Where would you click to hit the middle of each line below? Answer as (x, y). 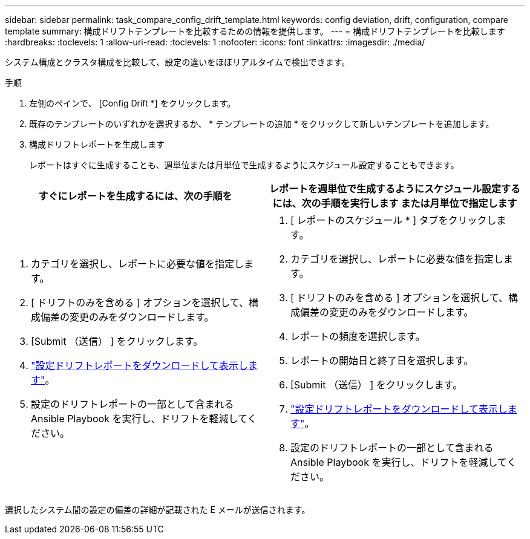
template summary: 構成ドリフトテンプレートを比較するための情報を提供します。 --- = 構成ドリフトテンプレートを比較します (255, 31)
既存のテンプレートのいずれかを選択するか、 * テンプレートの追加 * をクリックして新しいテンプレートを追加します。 (262, 124)
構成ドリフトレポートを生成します (97, 144)
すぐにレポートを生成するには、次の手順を (135, 196)
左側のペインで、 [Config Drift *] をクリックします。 (132, 103)
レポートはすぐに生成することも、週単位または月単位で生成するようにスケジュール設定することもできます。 (244, 165)
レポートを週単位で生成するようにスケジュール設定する (395, 189)
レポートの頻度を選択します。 (358, 336)
